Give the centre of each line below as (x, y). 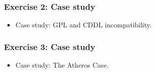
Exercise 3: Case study (50, 46)
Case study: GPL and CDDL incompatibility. (84, 25)
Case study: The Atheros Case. (62, 65)
